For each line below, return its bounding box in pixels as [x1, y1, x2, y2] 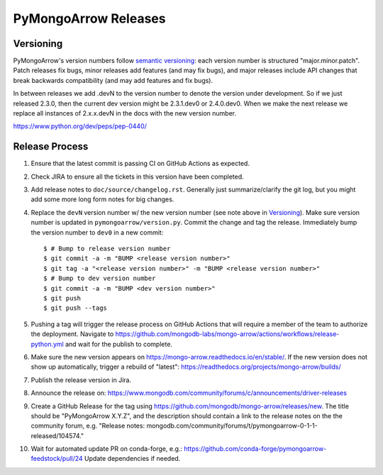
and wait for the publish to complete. [65, 340, 173, 348]
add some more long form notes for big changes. [30, 195, 174, 203]
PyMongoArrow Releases [13, 11, 166, 26]
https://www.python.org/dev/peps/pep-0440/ [13, 122, 147, 130]
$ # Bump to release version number [43, 245, 171, 253]
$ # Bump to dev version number [43, 274, 156, 283]
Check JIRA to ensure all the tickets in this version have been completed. [30, 172, 244, 181]
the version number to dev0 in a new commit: [30, 228, 164, 237]
